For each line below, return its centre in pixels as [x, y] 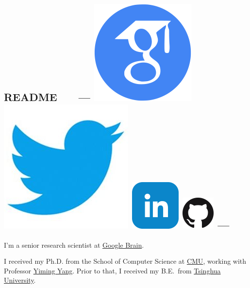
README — [47, 97]
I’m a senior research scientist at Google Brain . [74, 245]
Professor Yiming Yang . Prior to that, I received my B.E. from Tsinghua [112, 270]
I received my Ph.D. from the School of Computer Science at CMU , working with [125, 261]
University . [20, 280]
